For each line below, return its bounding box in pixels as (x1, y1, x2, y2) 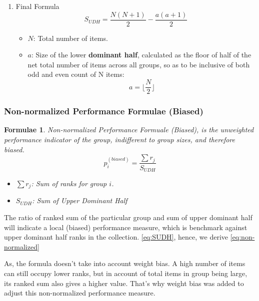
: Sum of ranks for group (31, 178, 107, 189)
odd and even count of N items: (27, 69, 124, 79)
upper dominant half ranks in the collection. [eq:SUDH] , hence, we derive (4, 232, 228, 242)
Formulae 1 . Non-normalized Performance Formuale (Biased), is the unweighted (4, 124, 254, 135)
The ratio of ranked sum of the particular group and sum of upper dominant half (4, 212, 252, 223)
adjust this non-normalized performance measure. (4, 288, 155, 298)
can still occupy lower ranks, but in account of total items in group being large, (4, 268, 247, 279)
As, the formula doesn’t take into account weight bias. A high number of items (4, 258, 245, 269)
